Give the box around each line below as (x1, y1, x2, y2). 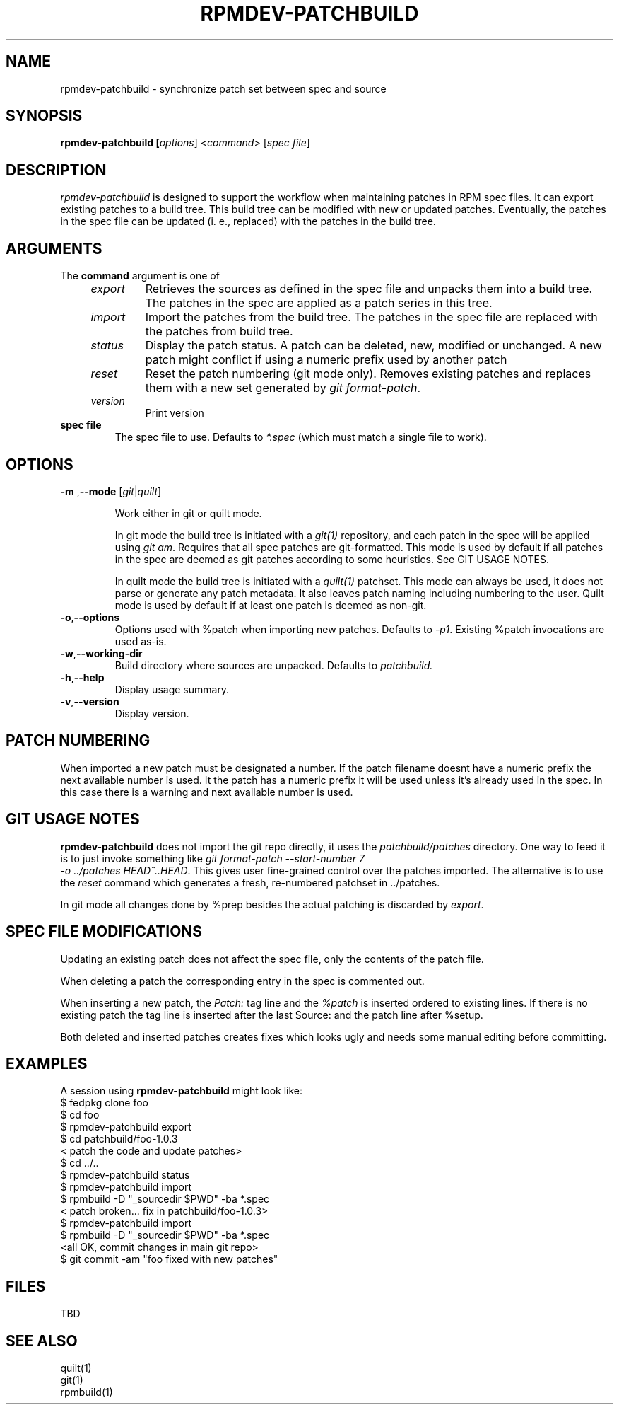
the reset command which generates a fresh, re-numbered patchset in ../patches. (60, 876, 440, 889)
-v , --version (60, 695, 119, 707)
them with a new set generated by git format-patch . (145, 381, 421, 395)
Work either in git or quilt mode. (114, 507, 262, 519)
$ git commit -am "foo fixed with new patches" (60, 1253, 278, 1266)
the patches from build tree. (145, 324, 293, 339)
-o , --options (60, 611, 120, 623)
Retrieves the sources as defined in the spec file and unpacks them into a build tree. (145, 282, 593, 296)
